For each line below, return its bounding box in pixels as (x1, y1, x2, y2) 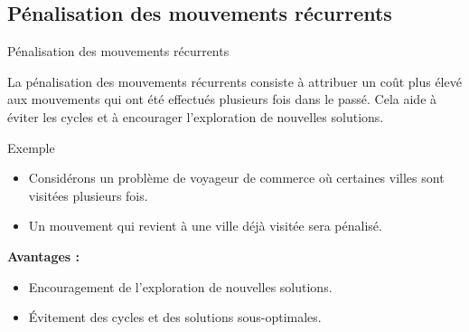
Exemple (7, 138, 55, 157)
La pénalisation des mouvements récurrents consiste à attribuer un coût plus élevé (7, 71, 462, 90)
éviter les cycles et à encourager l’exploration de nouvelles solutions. (7, 107, 384, 126)
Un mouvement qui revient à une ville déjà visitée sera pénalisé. (28, 216, 382, 235)
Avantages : (7, 246, 80, 265)
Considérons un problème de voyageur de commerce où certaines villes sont (28, 168, 445, 187)
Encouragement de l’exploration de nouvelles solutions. (28, 277, 333, 296)
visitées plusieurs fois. (28, 185, 148, 204)
